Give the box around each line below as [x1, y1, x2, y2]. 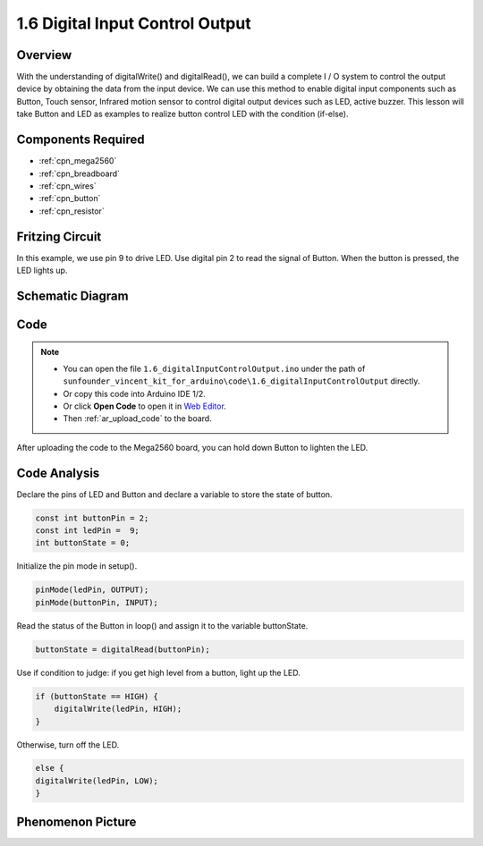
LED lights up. [16, 265, 68, 275]
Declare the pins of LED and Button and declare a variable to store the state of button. [16, 488, 333, 500]
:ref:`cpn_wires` [38, 180, 97, 191]
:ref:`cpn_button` [38, 193, 101, 204]
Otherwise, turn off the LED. [16, 739, 120, 750]
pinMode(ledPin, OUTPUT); [35, 585, 149, 595]
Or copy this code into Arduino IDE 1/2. [63, 388, 206, 399]
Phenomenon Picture [16, 814, 137, 829]
